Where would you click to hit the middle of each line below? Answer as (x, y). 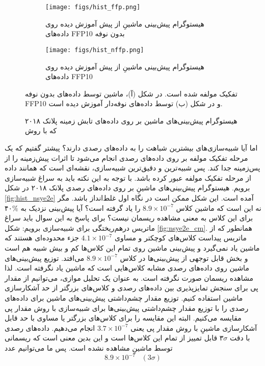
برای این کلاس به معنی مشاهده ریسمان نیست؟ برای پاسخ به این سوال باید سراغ (129, 218)
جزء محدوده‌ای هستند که (42, 238)
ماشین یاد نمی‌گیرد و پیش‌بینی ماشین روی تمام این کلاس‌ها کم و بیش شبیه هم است (132, 248)
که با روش (41, 130)
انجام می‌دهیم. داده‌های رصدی (50, 327)
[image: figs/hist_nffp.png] (95, 50)
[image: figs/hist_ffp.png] (93, 7)
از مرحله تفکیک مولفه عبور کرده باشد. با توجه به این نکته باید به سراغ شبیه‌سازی (128, 177)
